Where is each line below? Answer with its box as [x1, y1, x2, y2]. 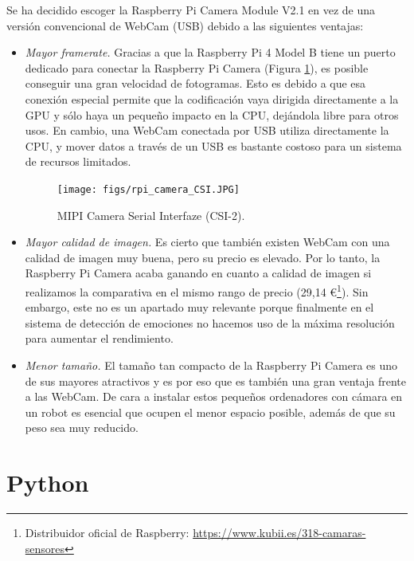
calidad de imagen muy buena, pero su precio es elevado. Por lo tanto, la [25, 249, 381, 265]
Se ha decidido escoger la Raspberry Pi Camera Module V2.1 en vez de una [6, 2, 376, 18]
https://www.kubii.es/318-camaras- [193, 524, 366, 541]
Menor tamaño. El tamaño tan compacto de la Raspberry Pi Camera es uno [25, 357, 398, 373]
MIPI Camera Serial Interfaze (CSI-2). [57, 206, 245, 223]
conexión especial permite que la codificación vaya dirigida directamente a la [25, 90, 399, 107]
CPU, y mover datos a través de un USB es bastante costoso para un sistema [25, 137, 402, 154]
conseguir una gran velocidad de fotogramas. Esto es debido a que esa [25, 75, 366, 92]
